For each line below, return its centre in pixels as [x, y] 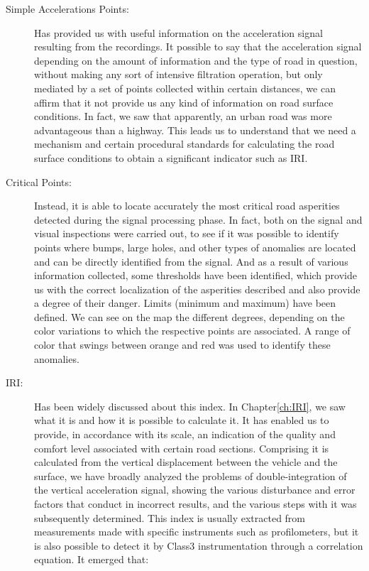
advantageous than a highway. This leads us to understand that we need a [195, 130]
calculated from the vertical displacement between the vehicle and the [186, 462]
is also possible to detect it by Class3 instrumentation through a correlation [199, 545]
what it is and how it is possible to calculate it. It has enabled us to [182, 420]
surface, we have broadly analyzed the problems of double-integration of [191, 475]
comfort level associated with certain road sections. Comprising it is [182, 448]
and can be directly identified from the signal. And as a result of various [191, 261]
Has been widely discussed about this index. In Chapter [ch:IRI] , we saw [190, 406]
